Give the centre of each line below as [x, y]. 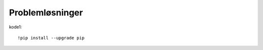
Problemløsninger [46, 12]
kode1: [15, 27]
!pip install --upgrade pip [51, 38]
